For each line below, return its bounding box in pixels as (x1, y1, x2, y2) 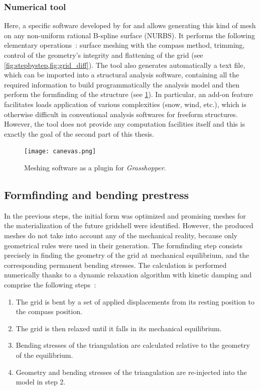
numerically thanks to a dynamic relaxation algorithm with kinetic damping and (4, 269, 252, 280)
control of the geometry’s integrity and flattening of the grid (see (4, 50, 203, 60)
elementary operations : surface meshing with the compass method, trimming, (4, 40, 245, 50)
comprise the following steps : (4, 279, 96, 289)
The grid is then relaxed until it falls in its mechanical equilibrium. (16, 323, 222, 333)
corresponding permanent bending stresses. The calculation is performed (4, 259, 227, 270)
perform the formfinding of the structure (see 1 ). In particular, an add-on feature (4, 89, 253, 100)
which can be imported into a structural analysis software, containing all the (4, 69, 239, 80)
